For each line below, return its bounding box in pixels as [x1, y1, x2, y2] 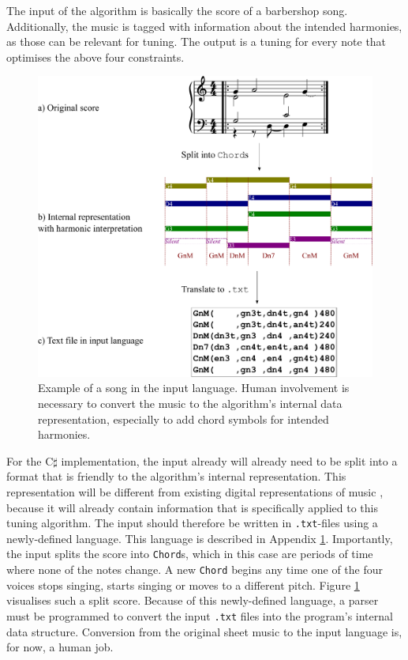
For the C [6, 452, 54, 469]
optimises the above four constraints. [6, 48, 185, 65]
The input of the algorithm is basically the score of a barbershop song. [6, 2, 348, 18]
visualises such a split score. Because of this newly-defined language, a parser [6, 592, 379, 609]
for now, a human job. [6, 639, 114, 655]
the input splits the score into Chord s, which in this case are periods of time [6, 545, 373, 562]
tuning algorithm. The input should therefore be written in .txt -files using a [6, 515, 378, 531]
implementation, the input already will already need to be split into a [61, 452, 398, 469]
